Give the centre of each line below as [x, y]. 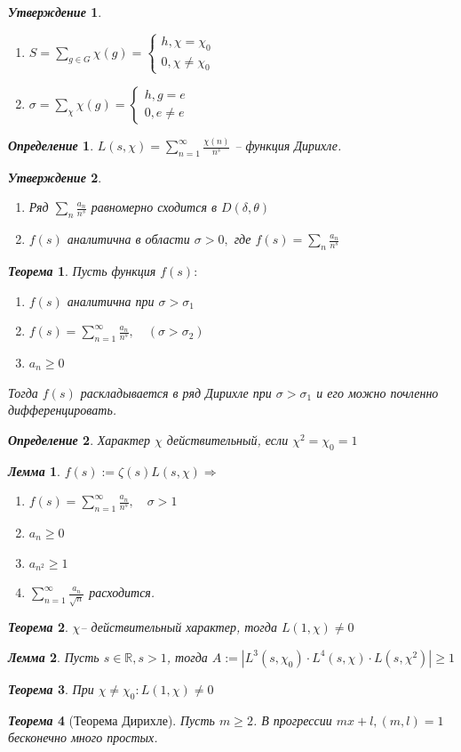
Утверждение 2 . [55, 177]
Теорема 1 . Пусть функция [82, 271]
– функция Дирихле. [288, 146]
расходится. [122, 592]
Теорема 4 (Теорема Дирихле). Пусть [111, 720]
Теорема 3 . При [51, 688]
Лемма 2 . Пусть [54, 656]
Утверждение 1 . [55, 12]
